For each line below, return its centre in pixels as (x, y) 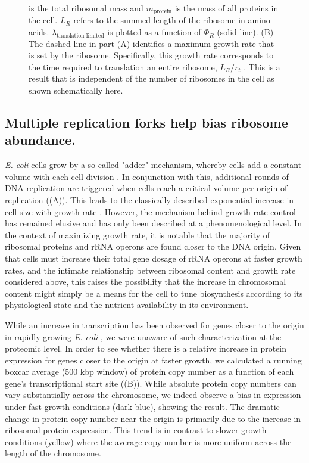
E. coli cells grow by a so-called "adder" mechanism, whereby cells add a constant (153, 165)
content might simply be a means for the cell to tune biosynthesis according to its (154, 293)
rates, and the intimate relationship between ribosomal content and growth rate (150, 270)
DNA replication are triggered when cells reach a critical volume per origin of (146, 188)
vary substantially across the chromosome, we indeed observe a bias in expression (153, 395)
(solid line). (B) (245, 32)
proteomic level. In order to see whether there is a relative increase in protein (146, 348)
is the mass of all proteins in (227, 8)
